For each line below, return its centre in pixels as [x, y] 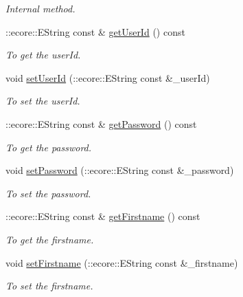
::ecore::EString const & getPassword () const [101, 123]
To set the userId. [43, 101]
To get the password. [49, 147]
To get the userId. [43, 55]
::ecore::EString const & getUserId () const [95, 31]
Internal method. [40, 8]
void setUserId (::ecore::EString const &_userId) [108, 77]
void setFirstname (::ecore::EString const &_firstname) [122, 262]
